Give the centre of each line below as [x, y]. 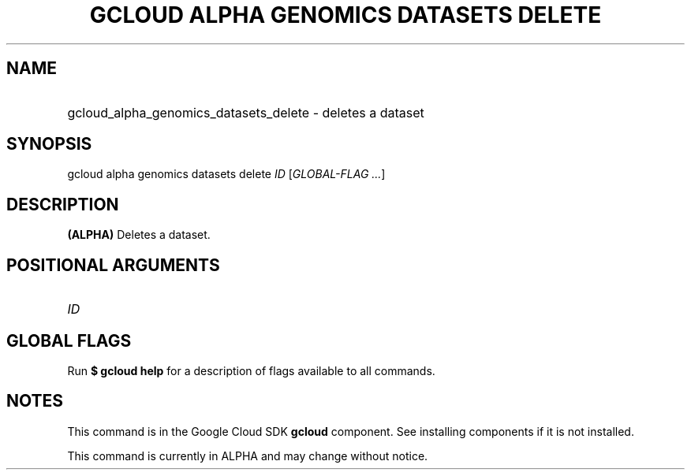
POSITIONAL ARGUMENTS [113, 265]
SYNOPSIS [49, 144]
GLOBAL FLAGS [69, 340]
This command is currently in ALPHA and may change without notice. [248, 456]
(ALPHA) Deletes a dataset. [139, 235]
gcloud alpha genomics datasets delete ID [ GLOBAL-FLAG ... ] [226, 174]
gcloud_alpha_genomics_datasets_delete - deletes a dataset [246, 112]
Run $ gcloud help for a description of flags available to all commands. [251, 370]
